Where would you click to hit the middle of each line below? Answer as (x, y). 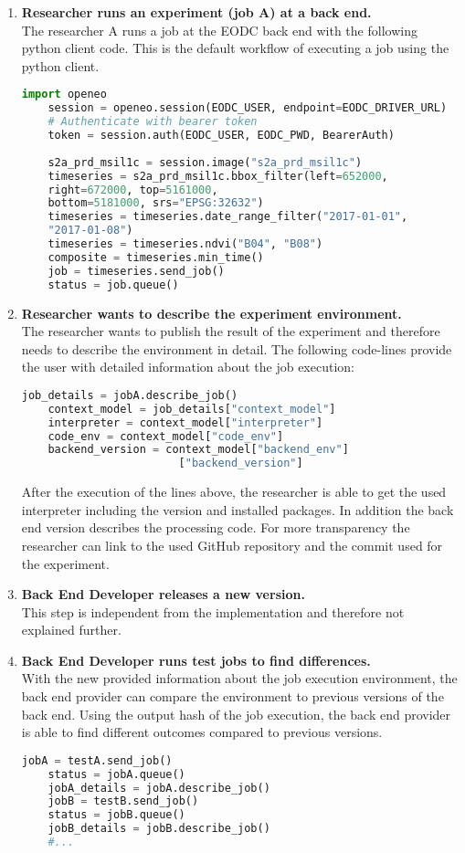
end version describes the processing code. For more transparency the (216, 527)
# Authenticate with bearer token (153, 122)
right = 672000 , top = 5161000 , (133, 190)
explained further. (71, 630)
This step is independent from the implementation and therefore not (213, 611)
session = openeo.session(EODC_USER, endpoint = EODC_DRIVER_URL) (248, 108)
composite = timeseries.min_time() (156, 257)
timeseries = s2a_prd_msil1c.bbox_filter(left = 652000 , (218, 176)
